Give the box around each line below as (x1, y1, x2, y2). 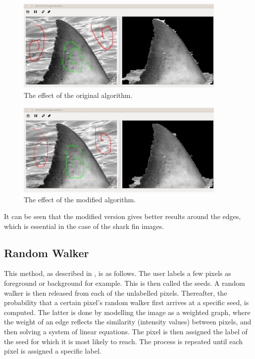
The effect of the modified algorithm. (24, 194, 136, 205)
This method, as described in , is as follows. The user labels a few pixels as (4, 268, 231, 278)
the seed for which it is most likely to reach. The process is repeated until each (4, 336, 243, 346)
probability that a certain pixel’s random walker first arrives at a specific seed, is (4, 297, 249, 308)
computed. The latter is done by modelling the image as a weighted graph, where (4, 307, 251, 317)
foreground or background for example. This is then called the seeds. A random (4, 277, 245, 288)
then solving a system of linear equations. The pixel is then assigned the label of (4, 326, 248, 336)
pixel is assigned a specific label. (4, 346, 102, 356)
